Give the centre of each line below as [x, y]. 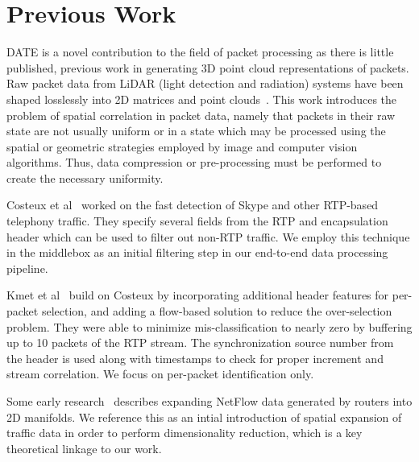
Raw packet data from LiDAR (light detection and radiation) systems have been [205, 83]
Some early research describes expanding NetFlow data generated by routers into [209, 401]
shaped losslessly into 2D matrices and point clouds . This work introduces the [202, 99]
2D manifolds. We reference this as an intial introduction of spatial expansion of [204, 417]
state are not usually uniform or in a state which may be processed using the [196, 131]
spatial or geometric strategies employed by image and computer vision [182, 146]
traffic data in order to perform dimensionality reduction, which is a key [185, 433]
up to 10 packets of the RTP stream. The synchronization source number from [200, 342]
